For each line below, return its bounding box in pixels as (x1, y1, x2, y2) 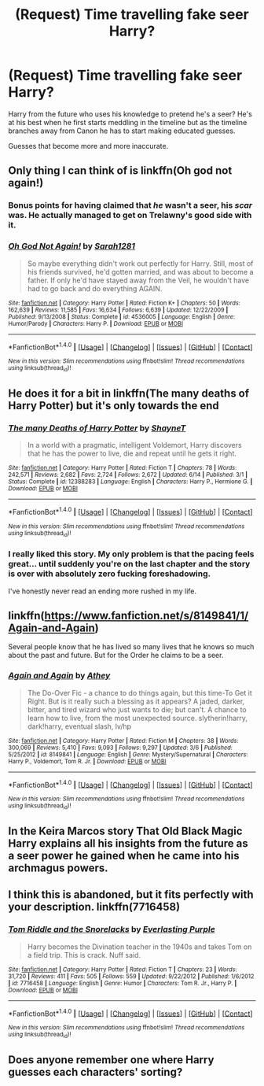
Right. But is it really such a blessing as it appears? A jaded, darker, (27, 696, 245, 706)
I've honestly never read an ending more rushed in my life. (8, 586, 196, 596)
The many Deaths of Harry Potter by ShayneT (8, 423, 186, 434)
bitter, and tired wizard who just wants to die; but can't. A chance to (27, 704, 247, 714)
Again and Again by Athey (8, 670, 111, 682)
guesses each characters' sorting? (8, 1066, 183, 1079)
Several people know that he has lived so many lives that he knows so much (8, 642, 255, 652)
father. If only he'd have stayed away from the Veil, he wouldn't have (27, 275, 250, 285)
